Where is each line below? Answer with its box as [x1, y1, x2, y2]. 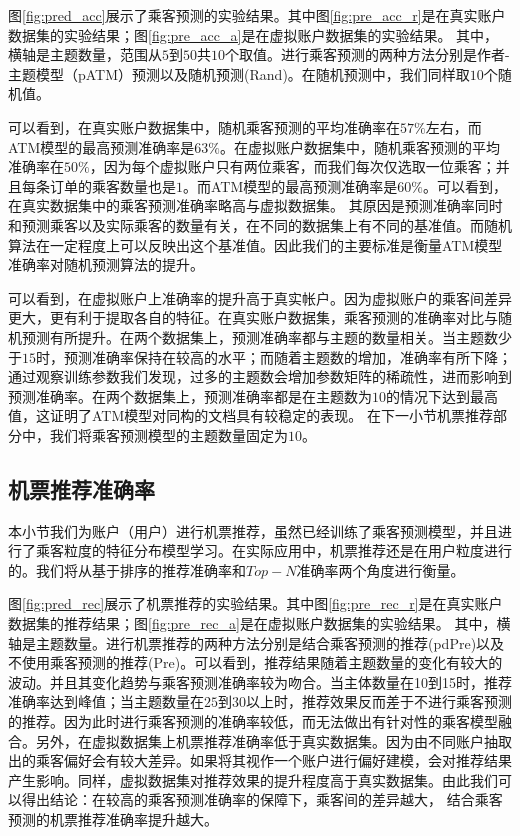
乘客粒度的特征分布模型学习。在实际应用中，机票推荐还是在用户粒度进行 [35, 540, 512, 561]
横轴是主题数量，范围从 [8, 44, 162, 65]
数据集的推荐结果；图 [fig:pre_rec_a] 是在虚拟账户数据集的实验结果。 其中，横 [8, 613, 511, 634]
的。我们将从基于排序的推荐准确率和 [8, 559, 246, 580]
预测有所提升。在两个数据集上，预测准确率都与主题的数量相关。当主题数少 [21, 326, 512, 347]
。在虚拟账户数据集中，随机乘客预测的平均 [219, 136, 500, 157]
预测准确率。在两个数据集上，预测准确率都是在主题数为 [8, 385, 372, 406]
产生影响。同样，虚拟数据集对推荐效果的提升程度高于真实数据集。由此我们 [8, 769, 498, 790]
